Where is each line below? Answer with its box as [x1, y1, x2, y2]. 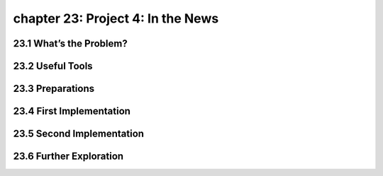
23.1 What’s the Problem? [13, 37, 128, 49]
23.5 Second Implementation [13, 128, 145, 140]
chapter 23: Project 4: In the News [13, 11, 219, 26]
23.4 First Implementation [13, 105, 131, 117]
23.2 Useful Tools [13, 60, 93, 72]
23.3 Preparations [13, 83, 95, 95]
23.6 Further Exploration [13, 151, 124, 163]
